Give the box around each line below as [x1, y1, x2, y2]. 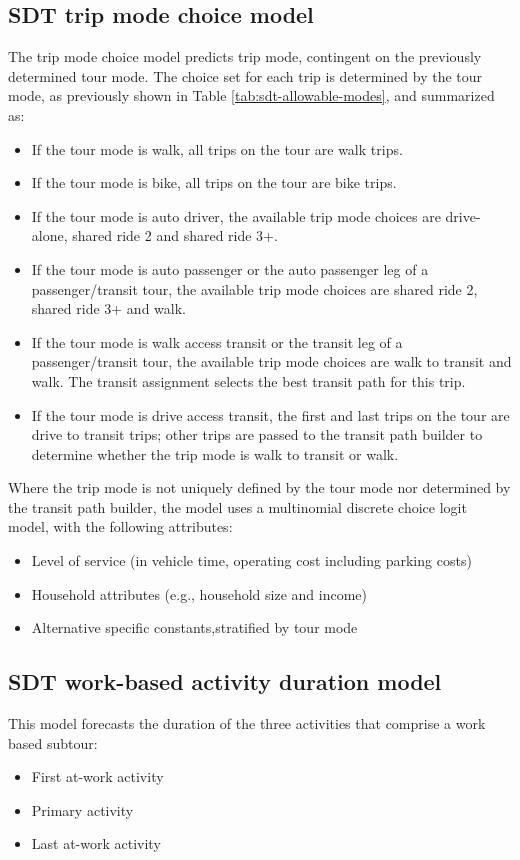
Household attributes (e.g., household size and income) [31, 583, 367, 604]
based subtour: [8, 732, 98, 753]
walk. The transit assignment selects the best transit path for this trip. [31, 370, 466, 391]
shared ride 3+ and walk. [31, 298, 186, 319]
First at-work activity [31, 766, 164, 787]
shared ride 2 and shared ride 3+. [72, 225, 278, 246]
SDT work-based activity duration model [8, 666, 442, 697]
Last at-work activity [31, 833, 161, 854]
